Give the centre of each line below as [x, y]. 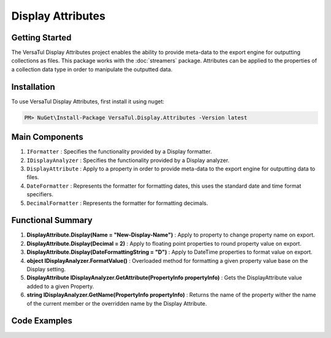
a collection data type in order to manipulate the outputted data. [92, 69]
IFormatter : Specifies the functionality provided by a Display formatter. [119, 152]
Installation [33, 86]
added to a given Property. [60, 286]
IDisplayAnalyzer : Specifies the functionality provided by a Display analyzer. [128, 160]
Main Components [48, 137]
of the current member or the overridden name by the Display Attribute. [117, 303]
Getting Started [41, 38]
